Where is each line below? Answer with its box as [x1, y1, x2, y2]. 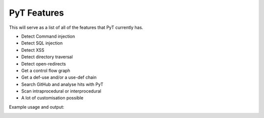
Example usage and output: [9, 104, 65, 110]
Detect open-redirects [21, 61, 66, 67]
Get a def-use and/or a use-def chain [21, 74, 97, 80]
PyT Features [9, 7, 64, 18]
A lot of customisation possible [21, 95, 84, 101]
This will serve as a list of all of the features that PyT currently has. [9, 24, 144, 30]
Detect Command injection [21, 33, 75, 39]
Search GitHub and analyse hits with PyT [21, 81, 104, 87]
